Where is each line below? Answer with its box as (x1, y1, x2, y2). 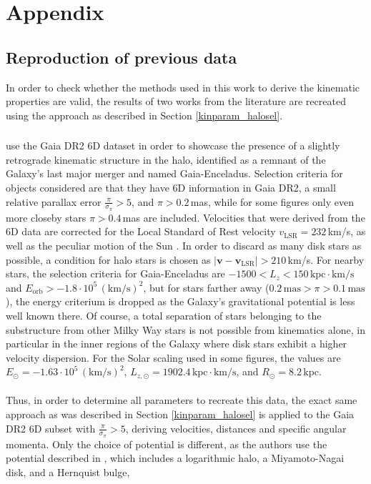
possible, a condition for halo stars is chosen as (6, 252, 211, 267)
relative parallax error (6, 194, 102, 209)
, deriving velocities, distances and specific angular (125, 420, 347, 435)
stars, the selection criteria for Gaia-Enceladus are (6, 266, 225, 281)
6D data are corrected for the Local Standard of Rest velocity (6, 224, 276, 239)
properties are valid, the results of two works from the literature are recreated (6, 94, 346, 109)
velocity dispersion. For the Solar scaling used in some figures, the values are (6, 350, 341, 365)
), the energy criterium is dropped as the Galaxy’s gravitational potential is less (6, 294, 355, 309)
